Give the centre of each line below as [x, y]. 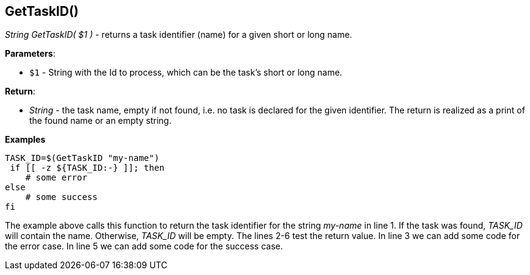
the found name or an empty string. [100, 121]
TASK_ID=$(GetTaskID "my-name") [82, 158]
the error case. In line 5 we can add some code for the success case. [144, 246]
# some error [56, 178]
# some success [61, 197]
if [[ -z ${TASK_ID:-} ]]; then [87, 168]
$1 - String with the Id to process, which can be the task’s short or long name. [186, 73]
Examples [25, 140]
